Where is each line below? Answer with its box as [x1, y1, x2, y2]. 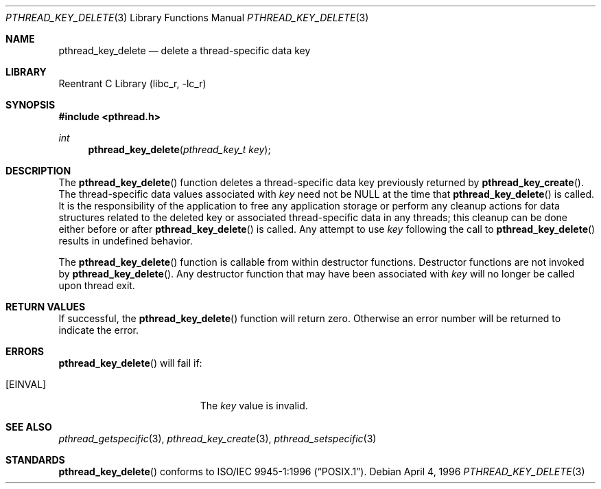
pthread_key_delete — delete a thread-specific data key [58, 45, 311, 56]
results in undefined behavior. [58, 235, 193, 247]
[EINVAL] [5, 378, 47, 390]
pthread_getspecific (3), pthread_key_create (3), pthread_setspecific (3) [58, 433, 377, 444]
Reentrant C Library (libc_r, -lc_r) [58, 78, 207, 89]
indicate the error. [58, 324, 139, 336]
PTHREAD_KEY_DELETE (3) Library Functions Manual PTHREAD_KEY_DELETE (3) [5, 12, 369, 23]
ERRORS [5, 345, 45, 357]
